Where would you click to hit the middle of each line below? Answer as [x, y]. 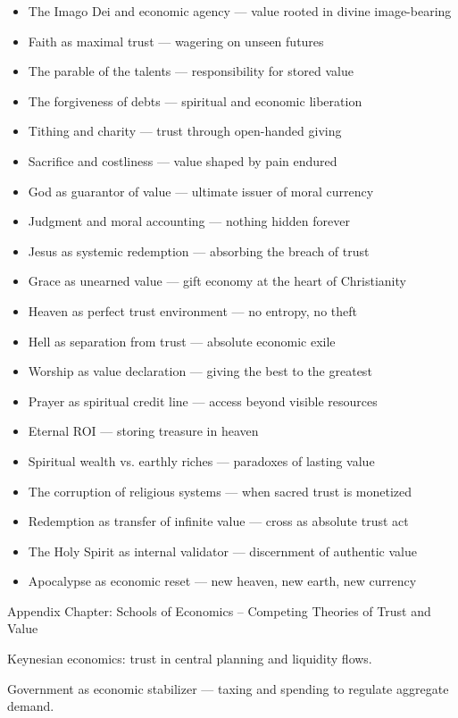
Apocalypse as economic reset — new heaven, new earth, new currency [222, 581]
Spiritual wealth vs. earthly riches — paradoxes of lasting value [201, 460]
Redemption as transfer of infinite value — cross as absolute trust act [218, 521]
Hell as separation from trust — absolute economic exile [182, 341]
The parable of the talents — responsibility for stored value [191, 71]
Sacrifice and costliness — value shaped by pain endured [183, 160]
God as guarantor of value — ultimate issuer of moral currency [201, 191]
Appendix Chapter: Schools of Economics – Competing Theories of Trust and [219, 610]
